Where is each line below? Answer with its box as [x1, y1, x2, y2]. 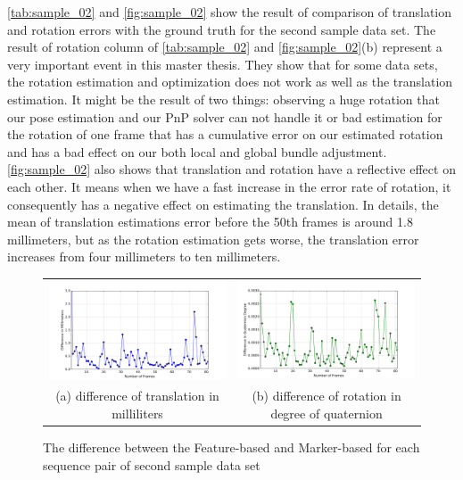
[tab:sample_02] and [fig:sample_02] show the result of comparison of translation [7, 3, 452, 21]
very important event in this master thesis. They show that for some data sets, [7, 54, 438, 73]
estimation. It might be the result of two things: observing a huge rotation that [7, 89, 440, 108]
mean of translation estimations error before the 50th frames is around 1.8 [7, 212, 413, 231]
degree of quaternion [270, 403, 383, 422]
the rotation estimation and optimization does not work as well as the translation [7, 72, 453, 91]
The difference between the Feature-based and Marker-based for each [43, 438, 420, 457]
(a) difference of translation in [55, 386, 219, 405]
